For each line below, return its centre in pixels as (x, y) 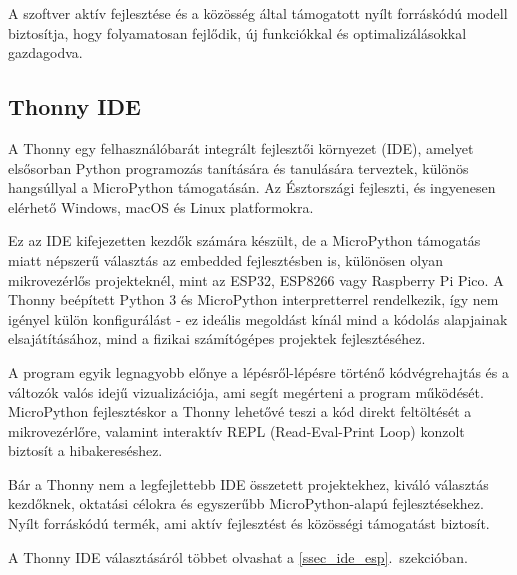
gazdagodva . (45, 52)
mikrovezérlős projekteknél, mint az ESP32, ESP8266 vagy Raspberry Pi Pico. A (256, 279)
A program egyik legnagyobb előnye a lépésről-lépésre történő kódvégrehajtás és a (259, 371)
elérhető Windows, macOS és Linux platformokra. (161, 206)
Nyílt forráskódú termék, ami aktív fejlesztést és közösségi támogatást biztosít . (249, 523)
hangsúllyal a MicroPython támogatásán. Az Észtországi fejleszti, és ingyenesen (252, 187)
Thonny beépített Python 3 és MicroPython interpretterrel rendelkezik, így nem (253, 299)
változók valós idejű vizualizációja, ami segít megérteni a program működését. (246, 391)
